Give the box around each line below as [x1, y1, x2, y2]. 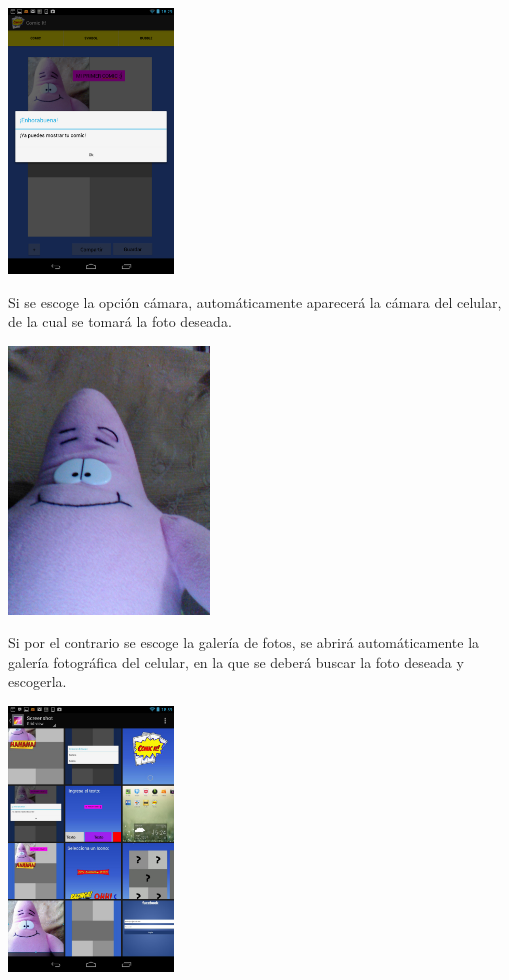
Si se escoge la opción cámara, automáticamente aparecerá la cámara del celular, [8, 291, 502, 312]
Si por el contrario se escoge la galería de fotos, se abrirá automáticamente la [8, 632, 480, 653]
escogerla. [8, 671, 67, 692]
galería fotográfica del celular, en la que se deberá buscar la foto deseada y [8, 651, 464, 672]
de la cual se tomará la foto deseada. [8, 311, 232, 332]
